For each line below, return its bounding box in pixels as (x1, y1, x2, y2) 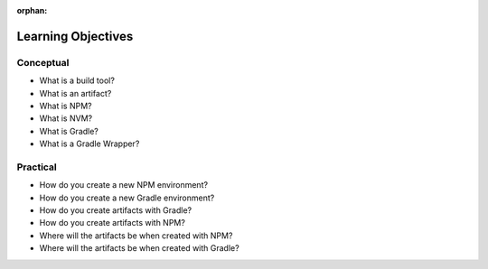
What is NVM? (39, 113, 93, 124)
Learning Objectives (16, 28, 134, 44)
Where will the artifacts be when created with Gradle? (39, 243, 239, 254)
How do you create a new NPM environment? (39, 180, 208, 190)
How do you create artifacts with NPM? (39, 218, 185, 228)
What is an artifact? (39, 88, 112, 98)
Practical (16, 161, 58, 173)
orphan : (16, 5, 48, 15)
